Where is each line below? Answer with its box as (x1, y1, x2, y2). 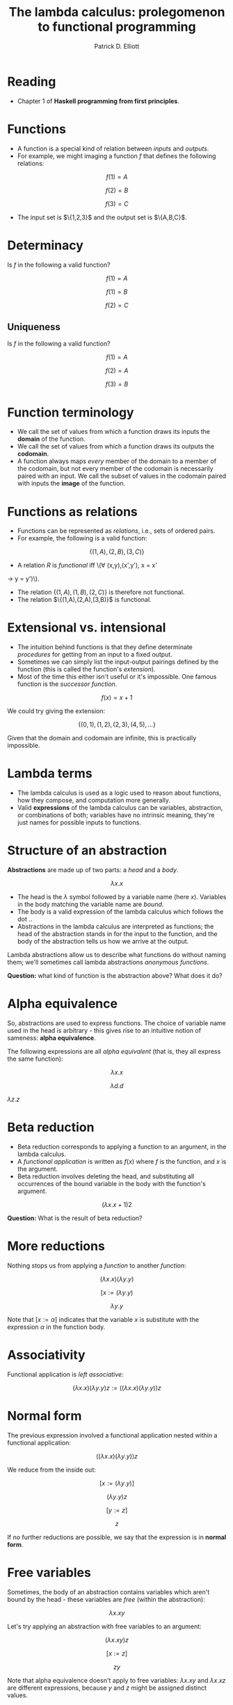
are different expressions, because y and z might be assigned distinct (7, 1683, 207, 1692)
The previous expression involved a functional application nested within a (7, 1431, 218, 1439)
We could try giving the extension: (7, 707, 106, 715)
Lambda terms (7, 765, 93, 781)
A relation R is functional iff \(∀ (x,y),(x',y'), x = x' (17, 561, 158, 570)
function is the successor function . (17, 680, 118, 688)
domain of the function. (17, 435, 86, 443)
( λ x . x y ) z (104, 1635, 129, 1644)
